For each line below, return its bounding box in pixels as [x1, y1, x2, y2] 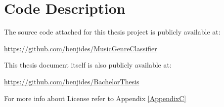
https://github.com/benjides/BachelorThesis [4, 76, 139, 86]
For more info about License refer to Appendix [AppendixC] [4, 93, 186, 103]
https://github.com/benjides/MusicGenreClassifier [4, 43, 157, 53]
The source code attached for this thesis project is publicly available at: [4, 27, 221, 37]
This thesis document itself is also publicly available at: [4, 60, 172, 70]
